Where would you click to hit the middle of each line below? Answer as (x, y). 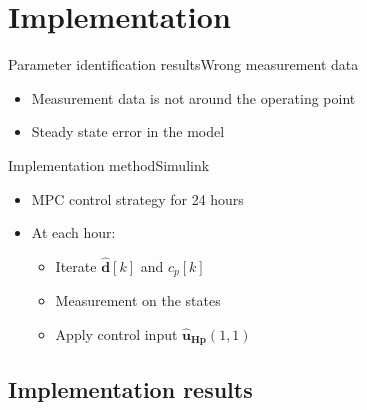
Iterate (76, 265)
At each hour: (73, 232)
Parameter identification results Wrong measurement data (183, 64)
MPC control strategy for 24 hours (137, 198)
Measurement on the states (138, 300)
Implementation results (130, 388)
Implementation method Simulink (109, 164)
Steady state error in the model (128, 131)
